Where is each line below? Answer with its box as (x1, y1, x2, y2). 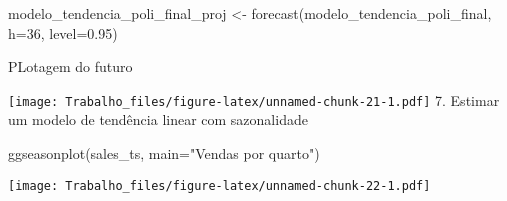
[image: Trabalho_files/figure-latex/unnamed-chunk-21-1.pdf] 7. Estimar (8, 89, 500, 110)
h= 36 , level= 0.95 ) (8, 22, 118, 43)
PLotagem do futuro (8, 56, 133, 77)
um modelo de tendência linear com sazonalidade (8, 109, 308, 130)
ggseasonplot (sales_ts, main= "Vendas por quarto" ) (8, 143, 320, 164)
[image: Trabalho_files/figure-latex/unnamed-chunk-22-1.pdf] (8, 178, 431, 193)
